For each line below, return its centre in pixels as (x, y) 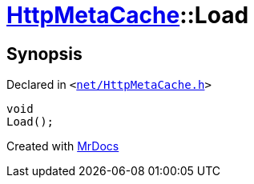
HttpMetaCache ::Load (128, 15)
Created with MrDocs (63, 146)
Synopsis (44, 54)
